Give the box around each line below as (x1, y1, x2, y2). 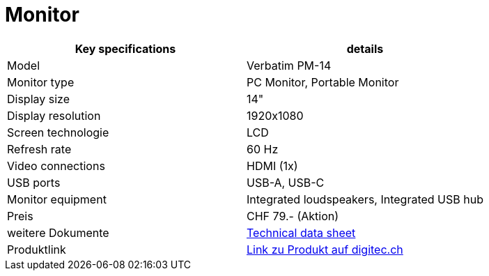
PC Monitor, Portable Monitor (246, 75, 399, 89)
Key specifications (75, 41, 176, 56)
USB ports (7, 175, 61, 190)
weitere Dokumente (7, 225, 109, 240)
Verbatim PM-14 (246, 58, 332, 72)
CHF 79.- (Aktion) (246, 208, 339, 223)
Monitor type (7, 75, 75, 89)
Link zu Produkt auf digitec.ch (246, 242, 403, 256)
